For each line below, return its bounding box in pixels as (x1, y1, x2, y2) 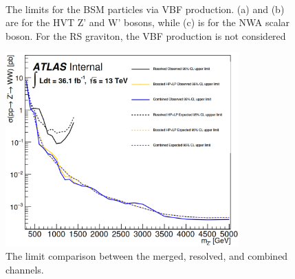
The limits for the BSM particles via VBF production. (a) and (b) (6, 1, 285, 16)
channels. (6, 262, 44, 276)
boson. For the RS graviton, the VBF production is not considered (6, 28, 286, 43)
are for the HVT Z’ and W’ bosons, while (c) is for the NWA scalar (6, 15, 290, 30)
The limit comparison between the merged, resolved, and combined (6, 249, 288, 263)
